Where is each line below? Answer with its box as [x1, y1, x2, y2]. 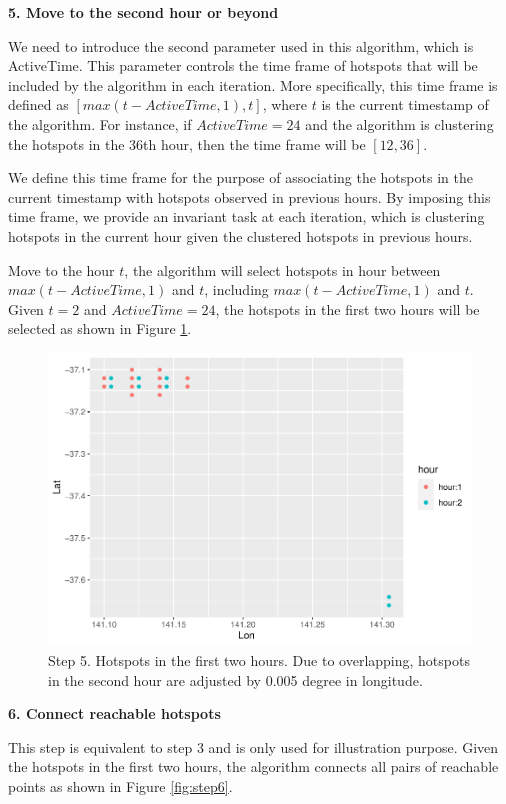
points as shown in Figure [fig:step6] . [8, 776, 233, 796]
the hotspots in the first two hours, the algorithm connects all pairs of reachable [8, 756, 499, 777]
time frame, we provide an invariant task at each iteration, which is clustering [8, 206, 485, 227]
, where [262, 94, 308, 115]
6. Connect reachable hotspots [8, 703, 221, 724]
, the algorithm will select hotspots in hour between [124, 259, 441, 280]
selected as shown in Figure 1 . [8, 318, 192, 339]
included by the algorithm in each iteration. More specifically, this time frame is [8, 74, 498, 95]
